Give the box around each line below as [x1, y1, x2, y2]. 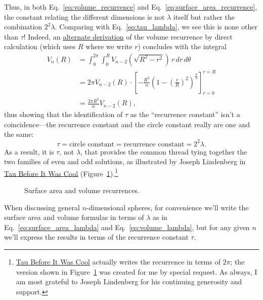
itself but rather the [173, 11, 235, 22]
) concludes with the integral [138, 41, 227, 52]
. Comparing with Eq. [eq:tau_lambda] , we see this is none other [55, 21, 257, 32]
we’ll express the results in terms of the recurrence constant [4, 232, 189, 242]
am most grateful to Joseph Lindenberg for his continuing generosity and [16, 276, 242, 287]
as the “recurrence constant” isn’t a [130, 109, 240, 120]
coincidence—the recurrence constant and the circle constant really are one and [4, 119, 250, 129]
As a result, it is [4, 146, 54, 157]
